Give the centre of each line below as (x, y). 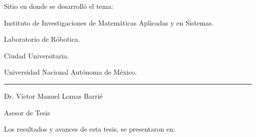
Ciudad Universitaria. (37, 55)
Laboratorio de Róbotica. (42, 39)
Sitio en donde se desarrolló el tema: (59, 6)
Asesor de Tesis (27, 112)
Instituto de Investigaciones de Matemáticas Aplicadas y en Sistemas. (109, 22)
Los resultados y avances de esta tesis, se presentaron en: (90, 129)
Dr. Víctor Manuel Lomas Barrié (53, 96)
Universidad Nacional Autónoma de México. (71, 72)
